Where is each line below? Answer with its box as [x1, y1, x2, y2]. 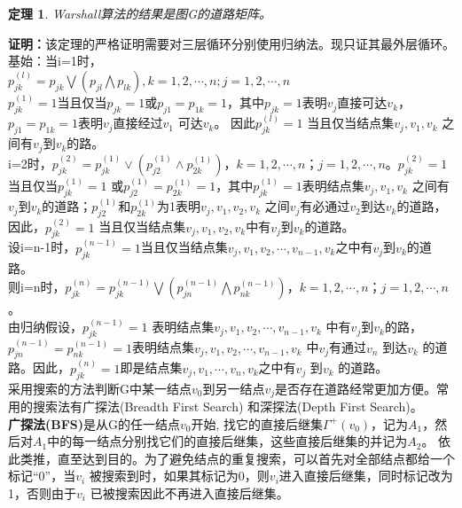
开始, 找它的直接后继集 [191, 414, 324, 433]
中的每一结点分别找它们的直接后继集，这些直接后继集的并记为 [47, 432, 408, 450]
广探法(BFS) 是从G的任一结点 [8, 414, 181, 433]
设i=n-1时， [8, 238, 76, 256]
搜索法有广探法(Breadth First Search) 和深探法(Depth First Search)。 [32, 396, 423, 415]
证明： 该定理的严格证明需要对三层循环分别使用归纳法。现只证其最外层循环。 [8, 34, 455, 52]
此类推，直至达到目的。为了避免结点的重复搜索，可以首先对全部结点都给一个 [8, 449, 455, 467]
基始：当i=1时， [8, 51, 102, 70]
